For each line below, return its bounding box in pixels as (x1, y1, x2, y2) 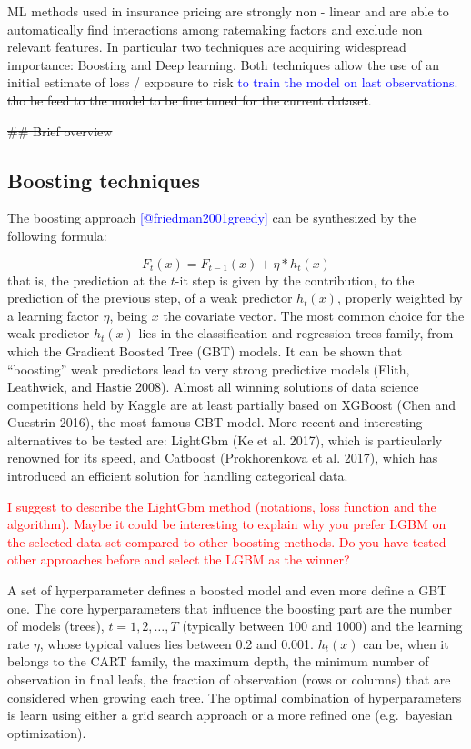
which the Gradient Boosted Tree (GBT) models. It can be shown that (7, 341, 403, 360)
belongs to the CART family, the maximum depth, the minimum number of (7, 652, 429, 671)
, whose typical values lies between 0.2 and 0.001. (39, 634, 314, 653)
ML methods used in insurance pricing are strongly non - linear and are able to (7, 2, 449, 20)
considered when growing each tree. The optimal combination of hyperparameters (7, 687, 462, 706)
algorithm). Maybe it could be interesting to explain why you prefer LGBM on (7, 514, 446, 534)
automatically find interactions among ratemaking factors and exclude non (7, 19, 423, 38)
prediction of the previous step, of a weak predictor (7, 288, 293, 307)
